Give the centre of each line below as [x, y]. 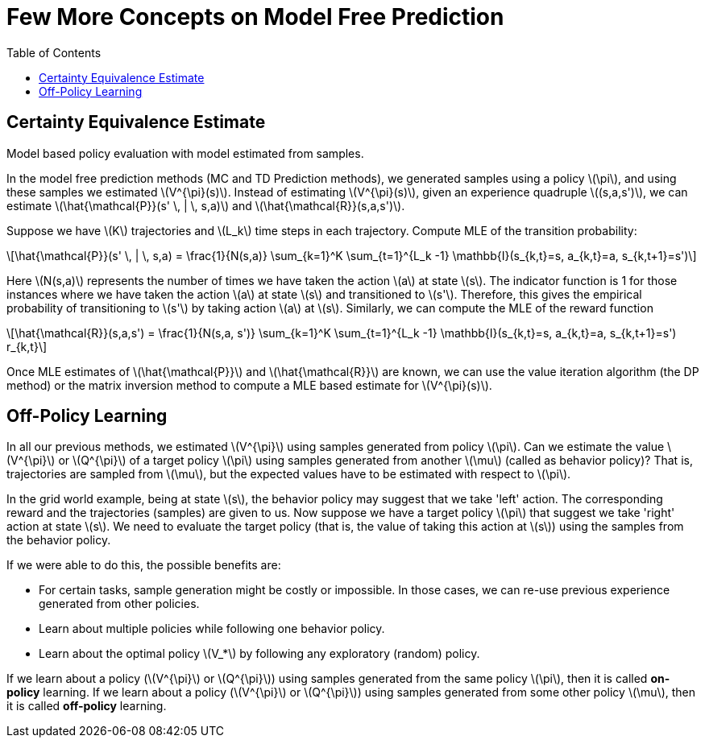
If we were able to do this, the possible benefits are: [144, 565]
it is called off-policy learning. [87, 706]
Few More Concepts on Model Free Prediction [255, 17]
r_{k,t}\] [27, 346]
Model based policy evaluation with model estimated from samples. [185, 153]
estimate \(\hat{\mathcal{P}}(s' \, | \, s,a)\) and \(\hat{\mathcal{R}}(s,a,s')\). [206, 205]
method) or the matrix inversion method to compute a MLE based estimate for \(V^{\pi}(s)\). [249, 385]
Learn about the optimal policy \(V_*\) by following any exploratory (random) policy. [259, 654]
